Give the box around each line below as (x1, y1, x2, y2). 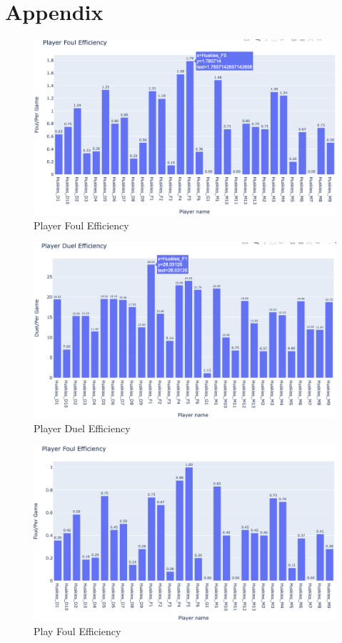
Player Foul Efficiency (34, 217, 129, 232)
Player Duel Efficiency (34, 420, 131, 435)
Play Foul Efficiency (34, 623, 121, 638)
